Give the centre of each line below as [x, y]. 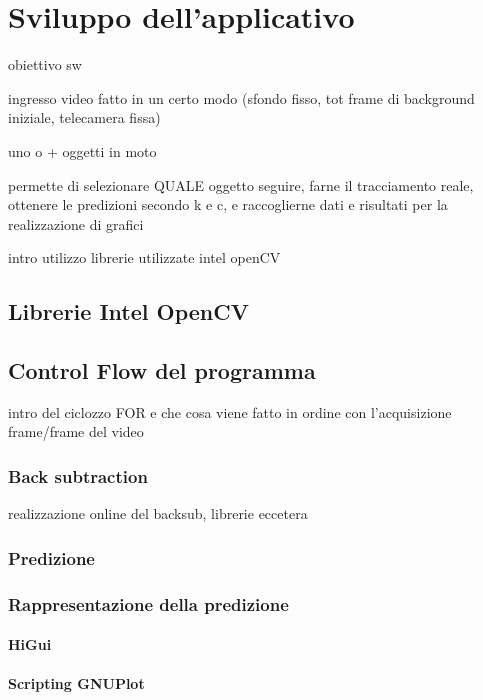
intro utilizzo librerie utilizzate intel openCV [144, 257]
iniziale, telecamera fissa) [84, 117]
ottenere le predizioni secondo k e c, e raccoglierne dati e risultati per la [228, 204]
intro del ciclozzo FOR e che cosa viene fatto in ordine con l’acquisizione [230, 411]
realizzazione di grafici [76, 223]
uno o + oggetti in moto [82, 150]
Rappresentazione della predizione [148, 603]
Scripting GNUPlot [76, 683]
